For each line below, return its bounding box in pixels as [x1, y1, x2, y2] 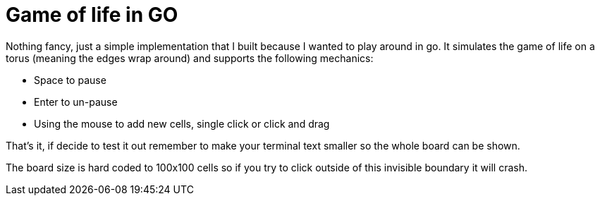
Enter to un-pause [34, 95, 118, 108]
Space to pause [34, 73, 106, 86]
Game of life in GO [6, 3, 178, 27]
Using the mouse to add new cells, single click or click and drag [34, 117, 330, 130]
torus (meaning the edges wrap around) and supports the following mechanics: [6, 51, 374, 64]
